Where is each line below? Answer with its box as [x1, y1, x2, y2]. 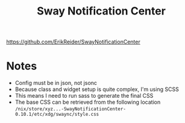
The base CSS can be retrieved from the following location [14, 98, 161, 106]
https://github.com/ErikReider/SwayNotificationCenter [6, 38, 140, 46]
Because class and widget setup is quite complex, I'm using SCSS [14, 86, 179, 93]
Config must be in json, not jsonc [14, 80, 98, 87]
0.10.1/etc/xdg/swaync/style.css [14, 112, 99, 118]
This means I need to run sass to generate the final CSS [14, 92, 154, 99]
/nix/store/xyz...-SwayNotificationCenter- [14, 106, 127, 112]
